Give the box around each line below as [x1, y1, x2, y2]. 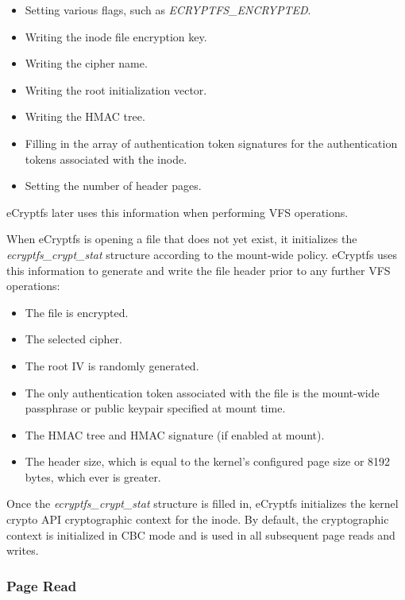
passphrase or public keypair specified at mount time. [25, 400, 286, 416]
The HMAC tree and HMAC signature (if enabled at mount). [25, 426, 325, 443]
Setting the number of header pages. [25, 177, 202, 194]
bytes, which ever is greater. [25, 468, 161, 485]
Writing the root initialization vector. [25, 81, 207, 98]
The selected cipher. [25, 331, 123, 347]
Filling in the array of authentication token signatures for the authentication [25, 134, 398, 151]
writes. [6, 542, 39, 559]
